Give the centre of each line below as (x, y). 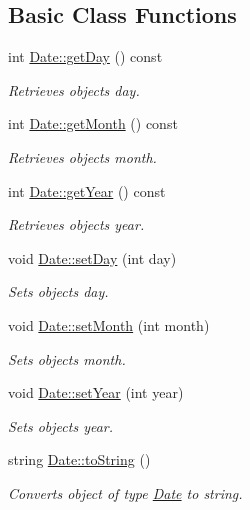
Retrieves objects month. (82, 156)
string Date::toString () (79, 459)
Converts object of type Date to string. (125, 492)
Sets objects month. (67, 358)
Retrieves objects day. (74, 89)
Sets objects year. (61, 425)
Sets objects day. (58, 291)
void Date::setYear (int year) (96, 392)
